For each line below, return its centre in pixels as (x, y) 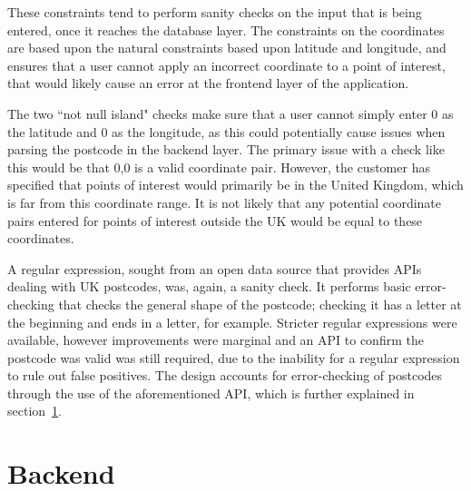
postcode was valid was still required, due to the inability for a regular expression (234, 357)
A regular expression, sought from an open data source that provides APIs (215, 268)
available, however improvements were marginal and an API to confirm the (216, 340)
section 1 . (34, 411)
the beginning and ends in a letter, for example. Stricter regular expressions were (232, 322)
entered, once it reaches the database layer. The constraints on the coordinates (226, 29)
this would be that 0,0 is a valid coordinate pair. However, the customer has (219, 167)
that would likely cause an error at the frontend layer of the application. (208, 83)
